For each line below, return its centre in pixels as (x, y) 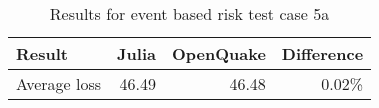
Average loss (59, 83)
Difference (322, 53)
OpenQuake (218, 53)
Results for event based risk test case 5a (189, 13)
